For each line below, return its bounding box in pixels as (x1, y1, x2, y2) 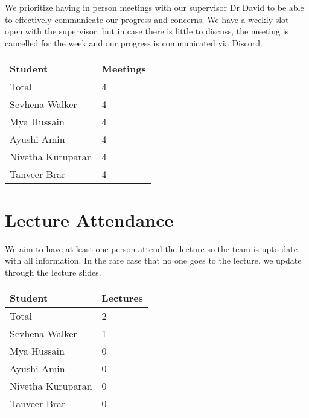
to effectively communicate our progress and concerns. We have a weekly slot (5, 13, 289, 25)
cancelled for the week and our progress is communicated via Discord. (5, 36, 263, 49)
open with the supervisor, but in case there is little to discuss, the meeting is (5, 25, 289, 37)
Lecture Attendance (5, 207, 174, 232)
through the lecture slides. (5, 265, 101, 278)
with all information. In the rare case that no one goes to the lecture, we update (5, 254, 302, 267)
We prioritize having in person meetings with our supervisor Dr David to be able (5, 1, 304, 13)
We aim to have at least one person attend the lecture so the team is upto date (5, 242, 298, 255)
